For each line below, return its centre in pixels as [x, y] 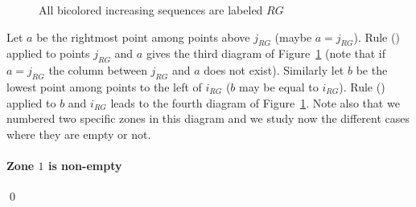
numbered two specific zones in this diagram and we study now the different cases [208, 118]
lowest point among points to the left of [104, 86]
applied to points [48, 53]
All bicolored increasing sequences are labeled [151, 10]
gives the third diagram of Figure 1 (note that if [266, 53]
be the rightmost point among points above [143, 37]
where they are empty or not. [79, 134]
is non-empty [85, 165]
